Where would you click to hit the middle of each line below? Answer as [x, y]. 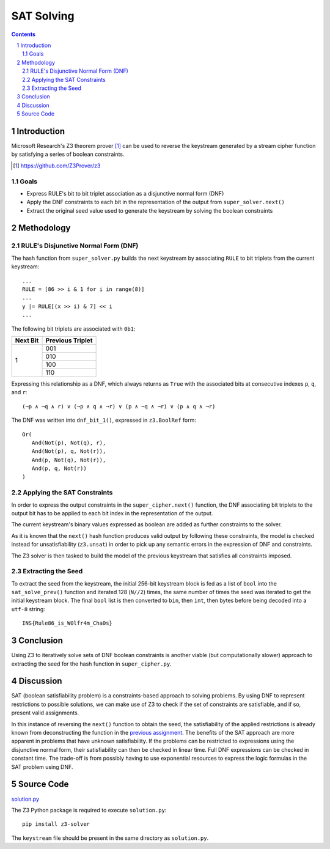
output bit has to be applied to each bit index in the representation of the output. [112, 513]
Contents [24, 34]
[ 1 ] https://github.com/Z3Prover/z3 [57, 166]
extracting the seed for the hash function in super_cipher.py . [91, 664]
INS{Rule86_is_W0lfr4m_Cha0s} [68, 623]
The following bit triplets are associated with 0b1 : [73, 329]
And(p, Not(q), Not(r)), [69, 460]
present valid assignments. [45, 713]
